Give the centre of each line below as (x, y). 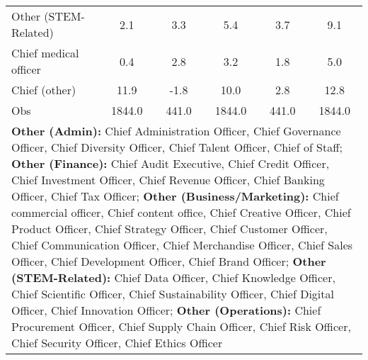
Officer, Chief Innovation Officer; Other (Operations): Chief (166, 310)
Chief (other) (44, 90)
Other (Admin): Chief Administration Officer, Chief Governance (176, 131)
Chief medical (45, 53)
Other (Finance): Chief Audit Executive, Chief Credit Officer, (171, 163)
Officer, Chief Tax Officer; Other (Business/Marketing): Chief (175, 196)
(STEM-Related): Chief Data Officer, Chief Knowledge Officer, (173, 277)
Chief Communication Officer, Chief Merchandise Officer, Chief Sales (182, 245)
